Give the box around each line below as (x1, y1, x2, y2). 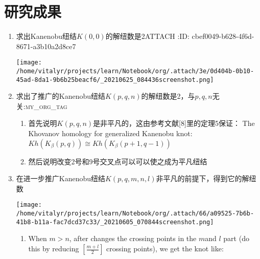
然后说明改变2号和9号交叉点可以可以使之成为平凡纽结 (28, 156, 207, 166)
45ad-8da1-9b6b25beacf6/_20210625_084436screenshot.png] (16, 76, 214, 83)
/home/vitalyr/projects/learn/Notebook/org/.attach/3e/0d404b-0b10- (16, 67, 254, 75)
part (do (223, 233, 249, 244)
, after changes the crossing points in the (69, 233, 197, 244)
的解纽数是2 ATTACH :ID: (105, 31, 190, 41)
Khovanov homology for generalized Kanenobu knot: (28, 128, 193, 139)
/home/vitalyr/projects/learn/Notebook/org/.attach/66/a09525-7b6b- (16, 210, 254, 218)
